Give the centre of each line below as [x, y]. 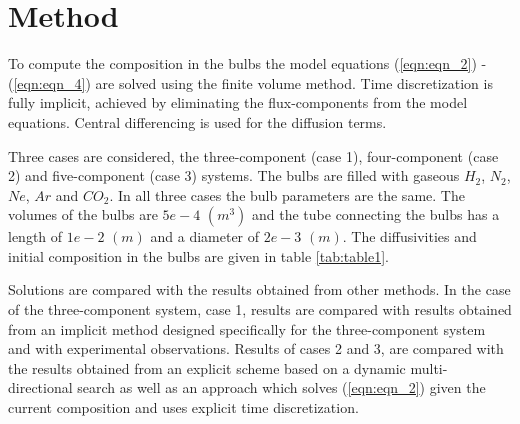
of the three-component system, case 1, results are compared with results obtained [260, 309]
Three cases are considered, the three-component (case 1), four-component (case [253, 155]
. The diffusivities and [409, 236]
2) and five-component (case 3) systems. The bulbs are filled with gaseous [234, 175]
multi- [429, 367]
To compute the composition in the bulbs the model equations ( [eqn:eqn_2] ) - [247, 63]
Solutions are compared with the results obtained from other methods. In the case [259, 289]
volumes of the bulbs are [83, 214]
